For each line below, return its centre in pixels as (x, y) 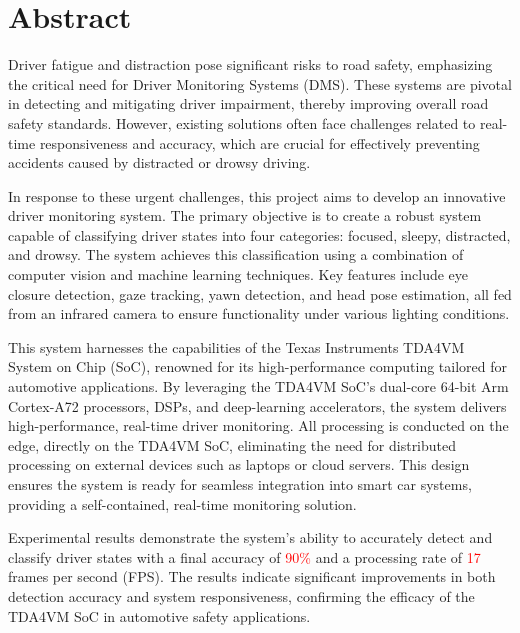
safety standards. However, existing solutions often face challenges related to (242, 122)
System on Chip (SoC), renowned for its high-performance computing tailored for (257, 366)
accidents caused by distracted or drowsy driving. (159, 162)
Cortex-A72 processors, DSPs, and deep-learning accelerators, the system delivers (257, 405)
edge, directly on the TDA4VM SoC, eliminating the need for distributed (232, 444)
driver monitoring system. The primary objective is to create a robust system (245, 215)
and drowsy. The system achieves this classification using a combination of (236, 254)
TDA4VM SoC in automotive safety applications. (159, 615)
